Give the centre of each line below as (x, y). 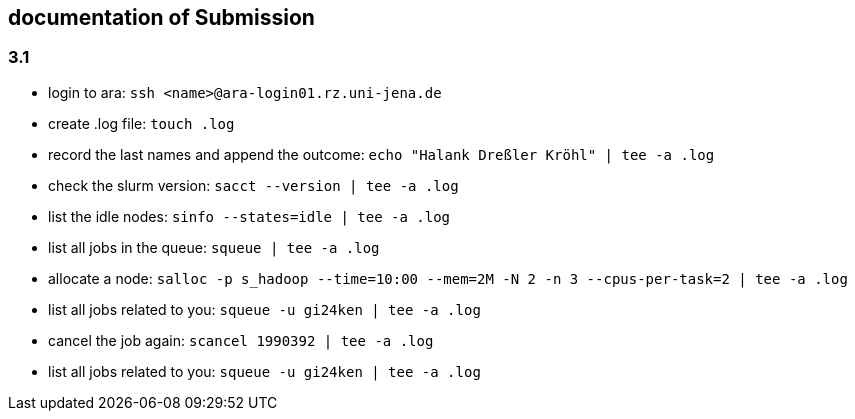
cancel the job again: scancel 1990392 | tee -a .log (241, 340)
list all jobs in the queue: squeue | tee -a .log (214, 247)
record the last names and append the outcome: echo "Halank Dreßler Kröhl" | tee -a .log (381, 154)
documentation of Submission (161, 17)
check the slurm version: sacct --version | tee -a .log (253, 185)
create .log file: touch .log (141, 123)
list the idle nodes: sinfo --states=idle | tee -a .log (249, 216)
